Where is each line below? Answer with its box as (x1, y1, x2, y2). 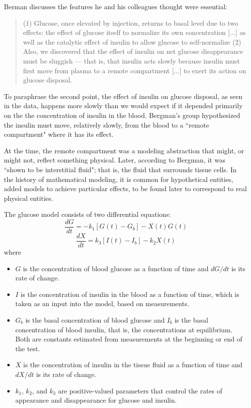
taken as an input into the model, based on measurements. (15, 298, 189, 309)
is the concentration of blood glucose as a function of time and (23, 263, 209, 273)
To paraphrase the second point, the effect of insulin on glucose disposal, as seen (4, 91, 243, 101)
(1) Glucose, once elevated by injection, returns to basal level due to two (23, 17, 238, 28)
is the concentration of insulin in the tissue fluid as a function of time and (23, 359, 243, 370)
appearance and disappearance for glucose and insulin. (15, 395, 177, 405)
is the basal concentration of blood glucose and (25, 314, 165, 325)
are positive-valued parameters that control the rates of (58, 385, 222, 395)
